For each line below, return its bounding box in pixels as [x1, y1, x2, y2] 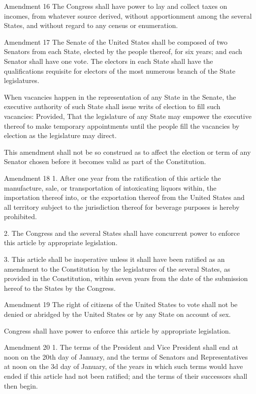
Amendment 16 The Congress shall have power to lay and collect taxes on [4, 1, 227, 11]
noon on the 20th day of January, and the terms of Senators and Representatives [4, 351, 248, 362]
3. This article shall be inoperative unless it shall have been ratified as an [4, 254, 225, 264]
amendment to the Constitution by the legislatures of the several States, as [4, 263, 230, 274]
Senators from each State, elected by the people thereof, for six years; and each [4, 46, 242, 56]
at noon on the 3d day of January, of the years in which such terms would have [4, 361, 243, 371]
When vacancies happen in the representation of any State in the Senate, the [4, 91, 236, 102]
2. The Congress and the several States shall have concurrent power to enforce [4, 227, 240, 238]
